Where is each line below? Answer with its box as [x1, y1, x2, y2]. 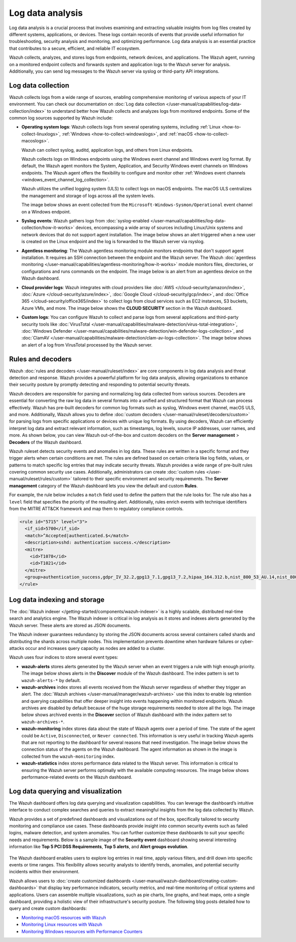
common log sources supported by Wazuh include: [9, 115, 113, 121]
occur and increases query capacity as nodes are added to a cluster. [25, 645, 165, 651]
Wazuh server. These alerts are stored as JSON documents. [9, 622, 131, 628]
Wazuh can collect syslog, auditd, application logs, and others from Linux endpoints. [21, 147, 193, 153]
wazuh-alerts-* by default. [21, 677, 81, 683]
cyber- [240, 638, 254, 644]
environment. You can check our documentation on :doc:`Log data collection [9, 101, 165, 107]
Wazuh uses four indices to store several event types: [9, 654, 118, 660]
